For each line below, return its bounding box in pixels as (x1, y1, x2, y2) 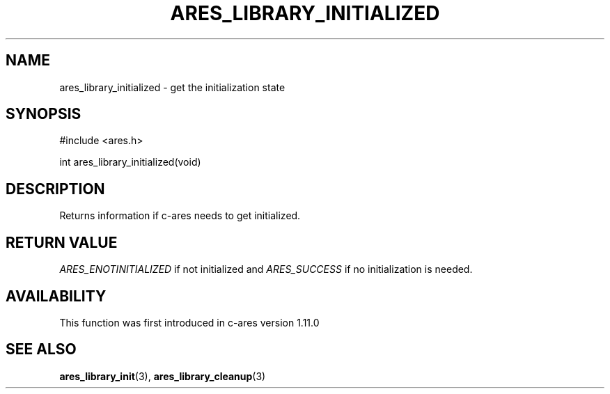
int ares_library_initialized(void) (59, 156, 201, 168)
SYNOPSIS (6, 105, 81, 123)
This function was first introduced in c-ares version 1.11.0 (59, 316, 320, 329)
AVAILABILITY (6, 287, 107, 305)
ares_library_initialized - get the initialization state (59, 81, 286, 93)
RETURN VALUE (6, 233, 118, 251)
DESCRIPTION (6, 180, 105, 198)
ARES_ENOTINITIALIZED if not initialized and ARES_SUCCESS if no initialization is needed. (59, 263, 473, 276)
